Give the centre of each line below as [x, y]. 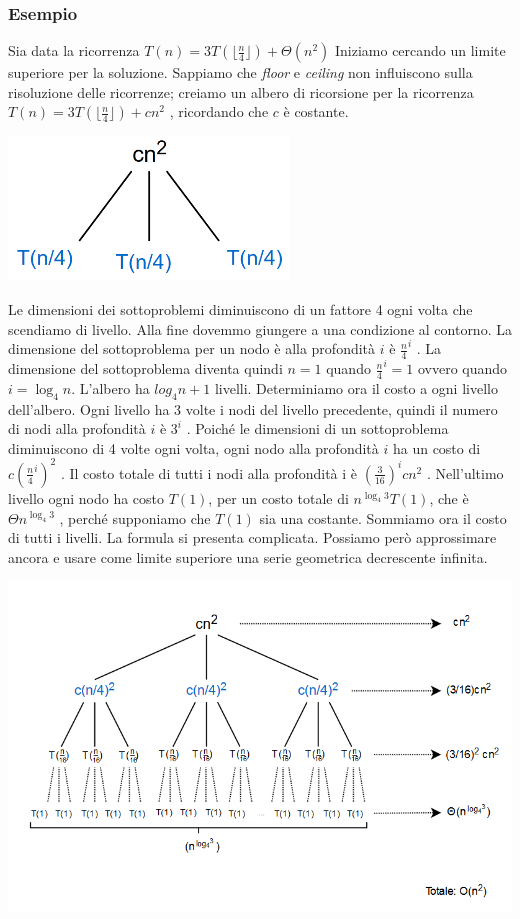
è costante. [316, 111]
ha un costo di [436, 447]
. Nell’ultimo [465, 472]
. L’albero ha [110, 387]
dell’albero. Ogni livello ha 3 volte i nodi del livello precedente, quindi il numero [253, 408]
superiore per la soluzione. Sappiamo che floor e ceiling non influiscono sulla [240, 72]
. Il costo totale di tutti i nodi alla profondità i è [209, 472]
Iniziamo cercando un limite [420, 50]
